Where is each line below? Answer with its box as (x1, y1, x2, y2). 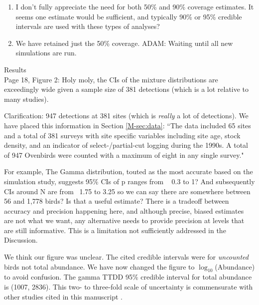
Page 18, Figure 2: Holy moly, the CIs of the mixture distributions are (4, 74, 218, 84)
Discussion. (4, 235, 38, 245)
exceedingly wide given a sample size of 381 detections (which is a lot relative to (4, 84, 249, 94)
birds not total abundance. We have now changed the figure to (4, 261, 195, 272)
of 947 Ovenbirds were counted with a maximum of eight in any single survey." (4, 149, 244, 160)
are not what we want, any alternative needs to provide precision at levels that (4, 215, 245, 226)
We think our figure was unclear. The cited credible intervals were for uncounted (4, 252, 249, 262)
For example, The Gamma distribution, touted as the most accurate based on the (4, 166, 253, 177)
